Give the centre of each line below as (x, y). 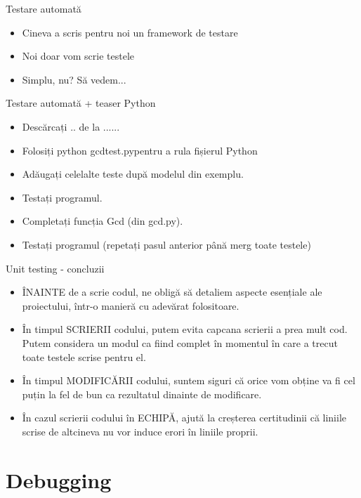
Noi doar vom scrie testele (78, 56)
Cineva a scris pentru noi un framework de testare (130, 32)
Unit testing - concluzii (55, 268)
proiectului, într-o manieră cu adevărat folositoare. (131, 305)
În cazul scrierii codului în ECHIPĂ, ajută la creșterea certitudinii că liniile (184, 418)
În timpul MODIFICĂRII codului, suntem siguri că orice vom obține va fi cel (189, 380)
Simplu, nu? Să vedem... (74, 79)
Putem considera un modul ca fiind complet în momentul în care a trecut (180, 342)
